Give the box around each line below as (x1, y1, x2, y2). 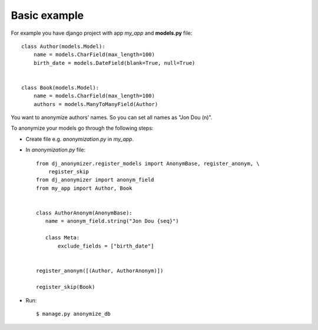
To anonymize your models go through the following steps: (11, 124, 154, 132)
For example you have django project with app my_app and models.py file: (11, 29, 193, 37)
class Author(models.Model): (21, 43, 105, 49)
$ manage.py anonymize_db (36, 311, 111, 318)
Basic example (11, 9, 84, 22)
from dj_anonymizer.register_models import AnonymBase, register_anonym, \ (36, 160, 260, 167)
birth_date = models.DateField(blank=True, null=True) (33, 60, 196, 66)
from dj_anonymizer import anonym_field (36, 177, 154, 183)
